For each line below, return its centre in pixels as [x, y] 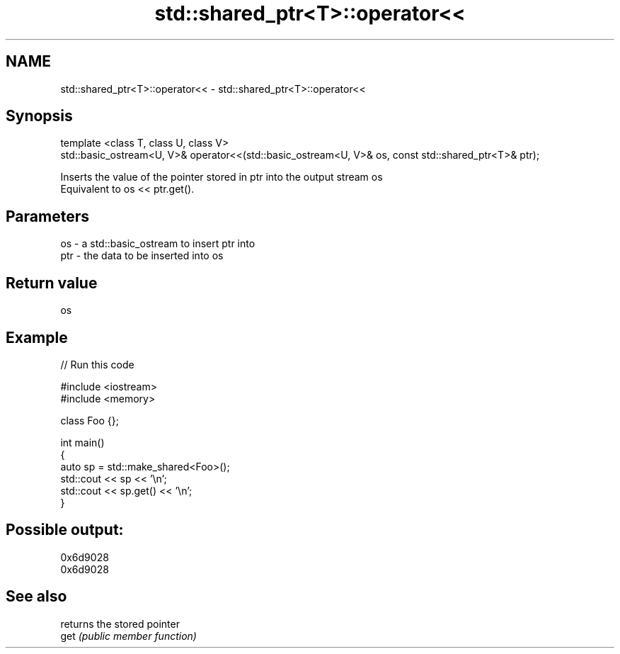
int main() [82, 442]
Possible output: [65, 530]
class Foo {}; [90, 420]
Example [37, 337]
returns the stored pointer [120, 624]
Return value [52, 283]
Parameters [47, 216]
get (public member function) [128, 636]
